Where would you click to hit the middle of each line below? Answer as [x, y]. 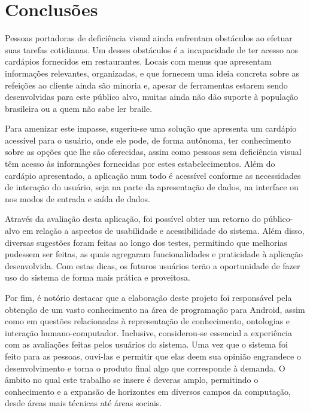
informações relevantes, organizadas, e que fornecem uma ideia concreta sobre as [152, 73]
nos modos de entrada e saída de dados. [77, 198]
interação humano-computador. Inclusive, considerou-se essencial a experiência [149, 332]
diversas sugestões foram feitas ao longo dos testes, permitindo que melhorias [146, 242]
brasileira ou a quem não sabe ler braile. [79, 108]
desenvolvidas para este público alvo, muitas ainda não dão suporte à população [152, 97]
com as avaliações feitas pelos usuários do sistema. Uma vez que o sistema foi [146, 344]
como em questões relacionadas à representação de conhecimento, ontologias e [148, 321]
